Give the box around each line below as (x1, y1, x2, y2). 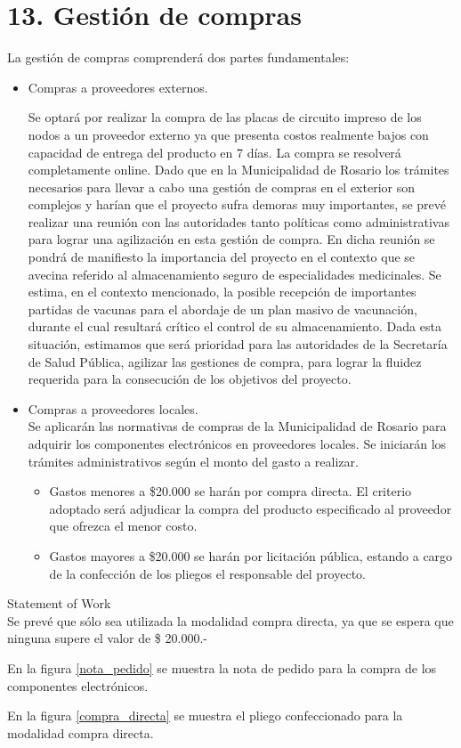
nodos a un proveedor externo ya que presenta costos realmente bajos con (28, 125, 429, 143)
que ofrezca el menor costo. (49, 516, 198, 535)
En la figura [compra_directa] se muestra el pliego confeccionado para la (7, 706, 403, 725)
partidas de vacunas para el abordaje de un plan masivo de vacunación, (28, 299, 417, 318)
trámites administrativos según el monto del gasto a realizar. (28, 451, 359, 470)
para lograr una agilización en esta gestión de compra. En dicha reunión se (28, 230, 435, 248)
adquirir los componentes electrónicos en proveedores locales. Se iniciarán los (28, 435, 447, 452)
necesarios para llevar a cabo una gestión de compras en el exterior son (28, 177, 415, 196)
